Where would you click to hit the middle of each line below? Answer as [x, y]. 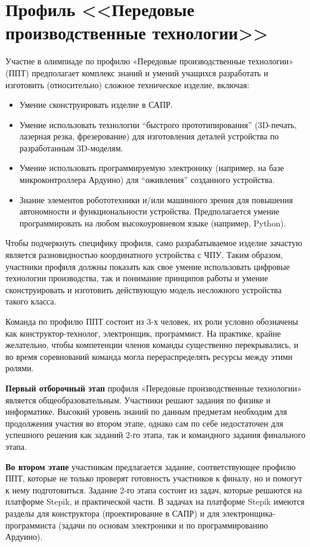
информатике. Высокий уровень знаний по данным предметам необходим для [146, 411]
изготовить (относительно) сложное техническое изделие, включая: [128, 84]
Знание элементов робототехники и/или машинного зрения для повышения [156, 199]
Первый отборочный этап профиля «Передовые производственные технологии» [154, 388]
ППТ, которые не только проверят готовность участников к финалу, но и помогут [154, 478]
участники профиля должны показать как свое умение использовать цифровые [148, 266]
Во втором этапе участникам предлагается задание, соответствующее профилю [151, 466]
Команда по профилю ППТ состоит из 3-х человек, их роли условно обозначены [152, 321]
